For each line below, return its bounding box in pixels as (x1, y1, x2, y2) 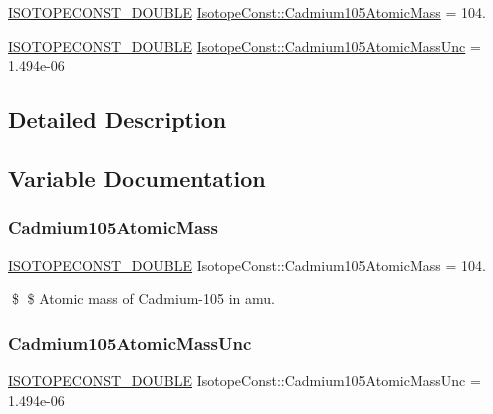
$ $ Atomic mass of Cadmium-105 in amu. (11, 288, 275, 309)
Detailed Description (8, 104, 227, 135)
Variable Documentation (8, 162, 266, 193)
